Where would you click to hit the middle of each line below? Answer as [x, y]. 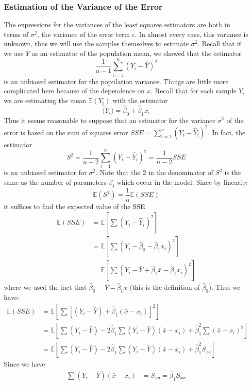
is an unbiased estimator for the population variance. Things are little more [116, 81]
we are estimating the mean [45, 100]
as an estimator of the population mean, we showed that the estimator [137, 53]
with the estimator [140, 100]
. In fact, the [227, 132]
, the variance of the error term [84, 34]
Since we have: [25, 364]
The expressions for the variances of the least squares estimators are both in [117, 25]
